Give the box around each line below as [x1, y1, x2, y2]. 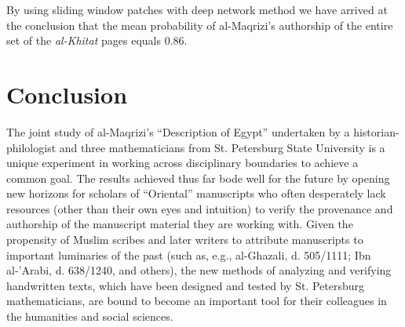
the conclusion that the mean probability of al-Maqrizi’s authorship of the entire [6, 16, 393, 33]
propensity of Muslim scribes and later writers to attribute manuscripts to [6, 231, 363, 248]
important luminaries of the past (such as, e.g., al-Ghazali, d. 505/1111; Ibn [6, 246, 371, 263]
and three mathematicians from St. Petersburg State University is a [59, 139, 385, 155]
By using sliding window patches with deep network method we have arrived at [6, 2, 388, 17]
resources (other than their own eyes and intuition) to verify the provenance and [6, 200, 393, 216]
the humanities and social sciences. [6, 308, 173, 325]
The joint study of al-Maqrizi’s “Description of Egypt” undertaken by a [6, 123, 350, 140]
